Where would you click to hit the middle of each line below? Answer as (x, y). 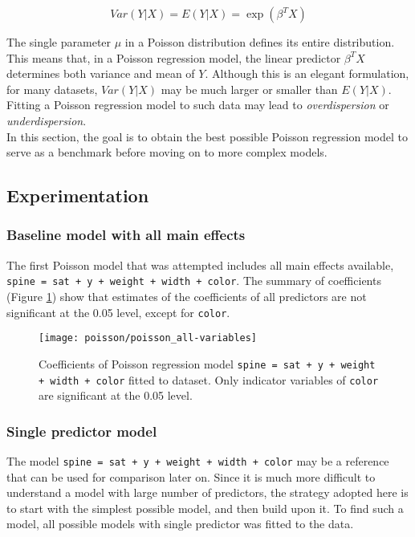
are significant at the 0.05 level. (116, 395)
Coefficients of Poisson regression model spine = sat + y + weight (207, 363)
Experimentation (78, 195)
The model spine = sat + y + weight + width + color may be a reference (198, 461)
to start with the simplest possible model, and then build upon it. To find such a (205, 508)
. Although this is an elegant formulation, (307, 73)
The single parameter (59, 42)
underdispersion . (47, 120)
